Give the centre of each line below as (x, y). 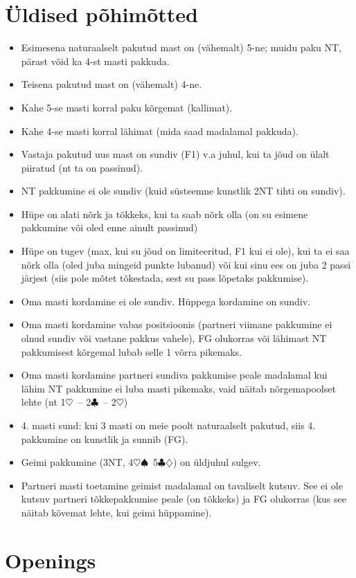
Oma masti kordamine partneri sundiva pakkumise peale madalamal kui (174, 375)
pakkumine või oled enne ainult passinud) (109, 227)
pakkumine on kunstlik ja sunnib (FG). (105, 439)
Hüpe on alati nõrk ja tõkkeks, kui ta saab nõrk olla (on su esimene (164, 214)
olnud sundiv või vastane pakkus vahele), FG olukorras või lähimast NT (174, 338)
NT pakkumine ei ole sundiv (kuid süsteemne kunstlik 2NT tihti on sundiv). (183, 191)
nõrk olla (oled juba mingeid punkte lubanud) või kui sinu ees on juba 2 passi (186, 264)
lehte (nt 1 (43, 402)
